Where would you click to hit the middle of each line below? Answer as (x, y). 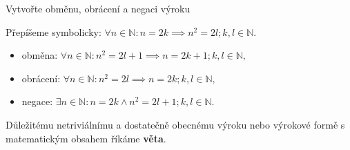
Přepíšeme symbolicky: (54, 31)
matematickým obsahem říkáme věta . (86, 138)
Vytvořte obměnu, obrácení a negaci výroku (98, 8)
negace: (37, 101)
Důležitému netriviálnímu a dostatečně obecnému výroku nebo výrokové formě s (175, 124)
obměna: (40, 55)
